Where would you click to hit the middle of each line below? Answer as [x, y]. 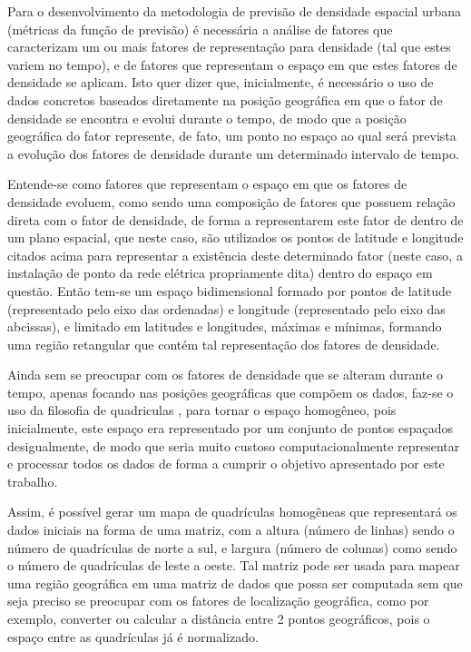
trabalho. [33, 481]
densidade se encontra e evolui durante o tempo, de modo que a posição [207, 118]
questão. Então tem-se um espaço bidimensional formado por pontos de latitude [230, 290]
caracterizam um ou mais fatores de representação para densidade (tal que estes [229, 47]
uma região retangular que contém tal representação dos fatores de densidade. [224, 344]
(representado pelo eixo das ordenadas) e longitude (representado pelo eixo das [226, 308]
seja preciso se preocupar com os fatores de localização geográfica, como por [218, 601]
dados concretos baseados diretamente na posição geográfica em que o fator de [225, 99]
